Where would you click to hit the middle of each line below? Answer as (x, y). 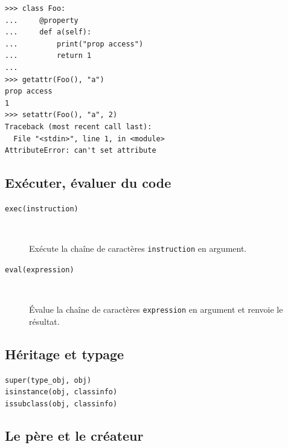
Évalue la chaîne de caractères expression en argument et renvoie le (156, 309)
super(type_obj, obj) (48, 380)
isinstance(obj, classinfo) (61, 392)
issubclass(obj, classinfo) (61, 404)
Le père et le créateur (74, 435)
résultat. (44, 321)
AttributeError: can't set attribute (81, 151)
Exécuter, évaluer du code (88, 183)
